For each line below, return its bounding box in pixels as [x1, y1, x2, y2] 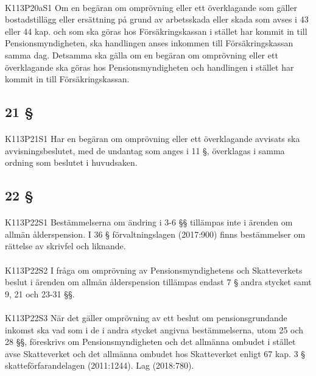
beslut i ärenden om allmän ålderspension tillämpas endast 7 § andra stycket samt [5, 275, 312, 288]
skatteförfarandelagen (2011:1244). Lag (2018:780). [5, 359, 194, 372]
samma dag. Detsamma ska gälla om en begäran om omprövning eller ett [5, 48, 278, 61]
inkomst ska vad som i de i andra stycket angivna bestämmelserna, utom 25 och [5, 323, 304, 336]
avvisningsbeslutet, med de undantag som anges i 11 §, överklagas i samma [5, 144, 285, 157]
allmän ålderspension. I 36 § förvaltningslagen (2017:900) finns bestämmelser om [5, 227, 306, 240]
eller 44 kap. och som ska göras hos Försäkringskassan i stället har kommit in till [5, 24, 307, 37]
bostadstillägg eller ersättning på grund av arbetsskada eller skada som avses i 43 [5, 13, 309, 26]
